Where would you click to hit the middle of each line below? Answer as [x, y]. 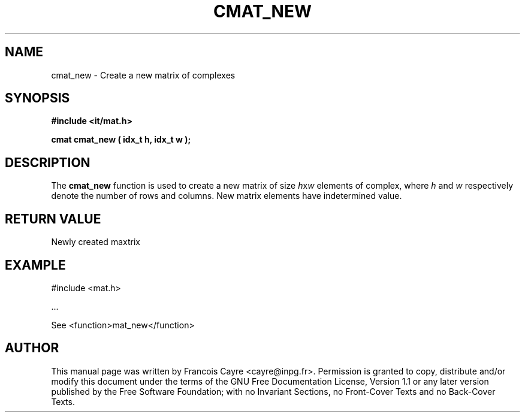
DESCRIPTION [48, 162]
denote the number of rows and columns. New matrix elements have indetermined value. [227, 196]
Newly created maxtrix [96, 242]
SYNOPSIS [37, 98]
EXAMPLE [35, 265]
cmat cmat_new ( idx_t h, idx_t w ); [121, 140]
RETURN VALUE [53, 219]
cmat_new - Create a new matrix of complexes [143, 75]
